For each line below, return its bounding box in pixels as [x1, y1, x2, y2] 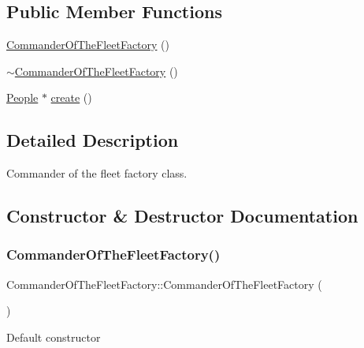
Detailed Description [6, 128, 179, 152]
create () [50, 89, 92, 106]
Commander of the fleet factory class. [6, 165, 188, 181]
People [6, 89, 39, 106]
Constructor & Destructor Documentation [6, 204, 358, 228]
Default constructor [6, 328, 101, 345]
